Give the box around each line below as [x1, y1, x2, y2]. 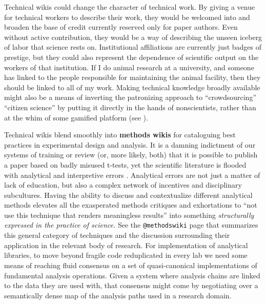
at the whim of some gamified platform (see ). [4, 112, 148, 123]
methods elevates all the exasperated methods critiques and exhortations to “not [4, 199, 257, 210]
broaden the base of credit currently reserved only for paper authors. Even [4, 22, 238, 32]
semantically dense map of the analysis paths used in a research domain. [4, 290, 232, 300]
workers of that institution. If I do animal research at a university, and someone [4, 62, 254, 72]
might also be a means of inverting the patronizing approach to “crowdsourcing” [4, 92, 256, 103]
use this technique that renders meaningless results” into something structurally [4, 209, 254, 220]
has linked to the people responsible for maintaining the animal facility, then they [4, 72, 261, 83]
